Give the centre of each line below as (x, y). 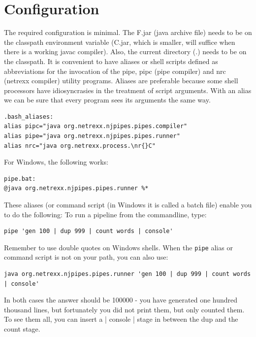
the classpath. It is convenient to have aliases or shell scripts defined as (111, 61)
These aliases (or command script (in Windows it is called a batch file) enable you (128, 205)
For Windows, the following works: (56, 162)
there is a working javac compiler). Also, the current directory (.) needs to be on (125, 51)
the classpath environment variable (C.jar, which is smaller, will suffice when (120, 42)
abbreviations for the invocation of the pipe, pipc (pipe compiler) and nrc (115, 71)
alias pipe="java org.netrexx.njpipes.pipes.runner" (92, 136)
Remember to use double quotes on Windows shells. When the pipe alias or (118, 247)
